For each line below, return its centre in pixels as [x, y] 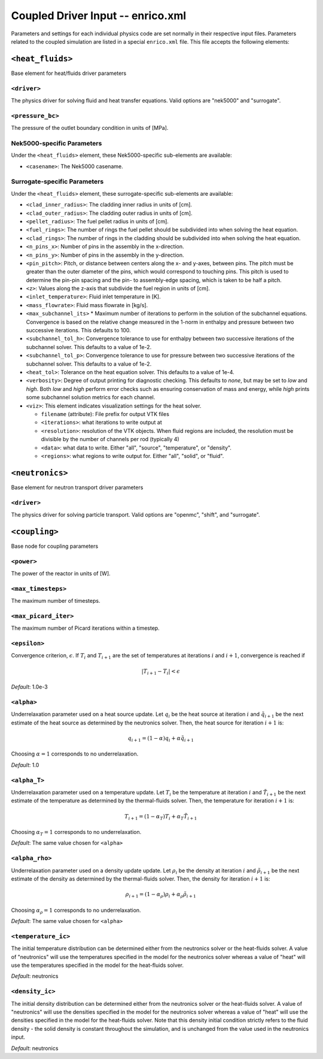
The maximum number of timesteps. [56, 601]
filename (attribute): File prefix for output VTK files [105, 414]
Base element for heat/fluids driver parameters [69, 73]
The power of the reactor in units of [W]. [61, 574]
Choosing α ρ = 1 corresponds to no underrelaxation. [76, 911]
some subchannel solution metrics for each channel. [91, 397]
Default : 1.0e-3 [29, 687]
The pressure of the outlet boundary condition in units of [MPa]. [90, 128]
